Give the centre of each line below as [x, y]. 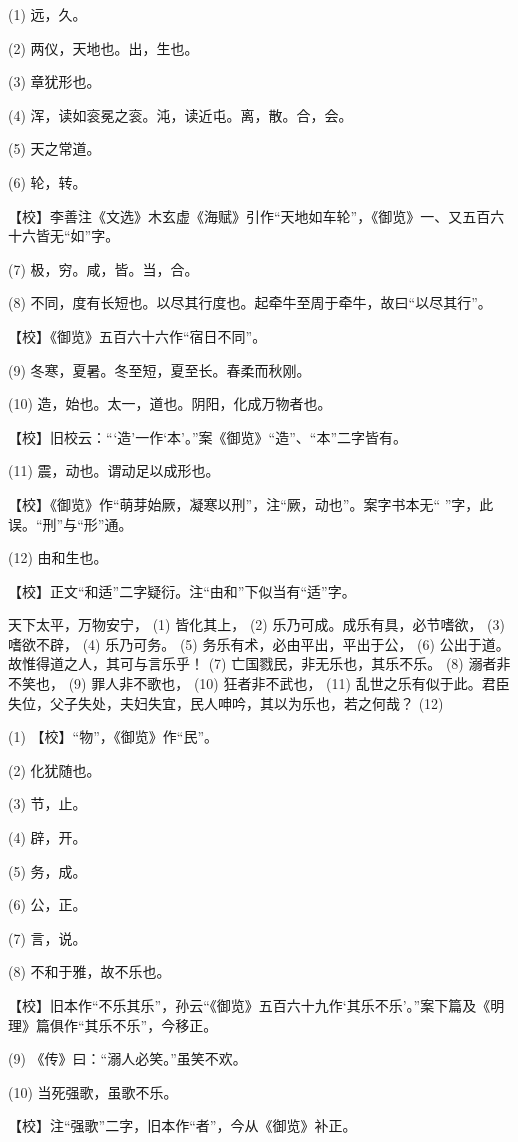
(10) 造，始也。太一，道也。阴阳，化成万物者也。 [170, 403]
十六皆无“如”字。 [64, 235]
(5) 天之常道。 [54, 148]
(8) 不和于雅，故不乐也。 [89, 971]
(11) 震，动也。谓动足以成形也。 [114, 470]
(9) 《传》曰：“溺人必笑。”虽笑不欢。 [127, 1058]
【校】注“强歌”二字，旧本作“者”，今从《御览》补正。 [182, 1125]
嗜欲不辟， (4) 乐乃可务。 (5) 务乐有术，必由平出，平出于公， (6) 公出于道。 [259, 643]
